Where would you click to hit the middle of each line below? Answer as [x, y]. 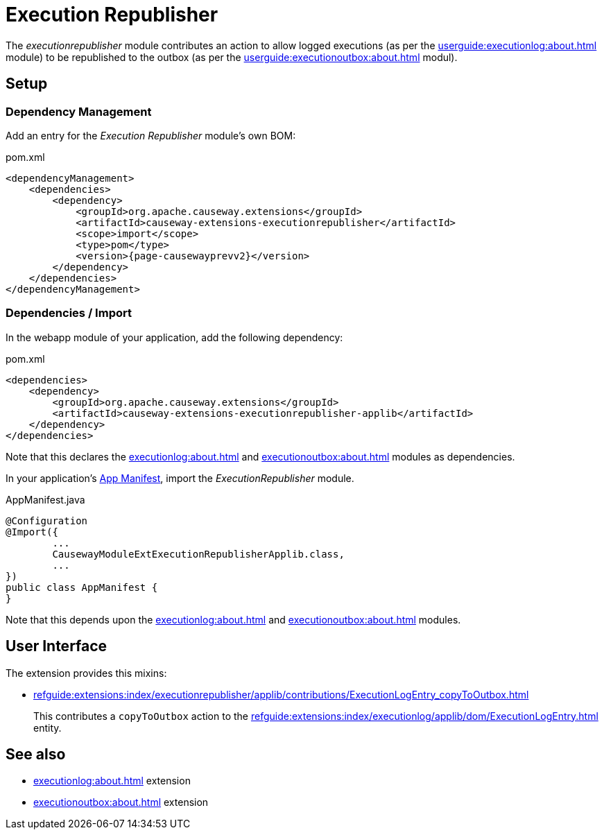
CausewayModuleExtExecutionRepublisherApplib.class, [198, 554]
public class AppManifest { [82, 587]
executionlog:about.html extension [112, 781]
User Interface [57, 646]
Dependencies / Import [69, 313]
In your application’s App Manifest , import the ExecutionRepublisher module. [180, 478]
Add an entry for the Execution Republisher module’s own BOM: [151, 135]
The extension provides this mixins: [86, 673]
